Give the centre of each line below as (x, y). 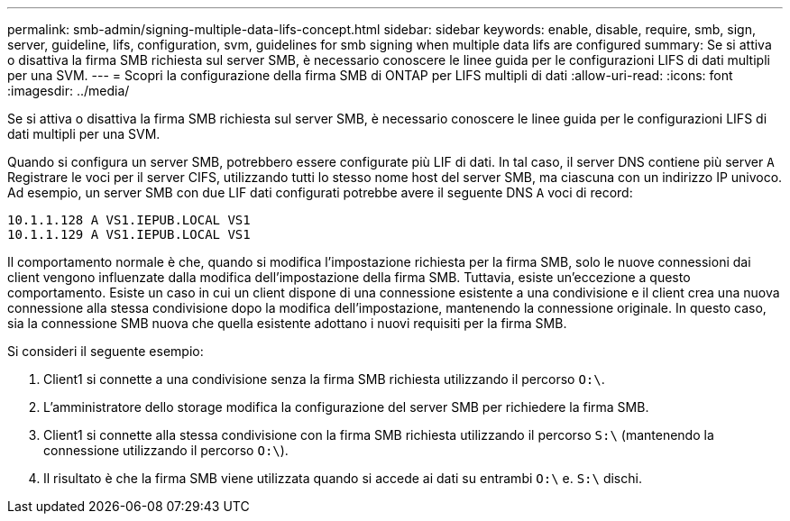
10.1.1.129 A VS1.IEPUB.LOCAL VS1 (129, 234)
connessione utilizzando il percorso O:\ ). (166, 450)
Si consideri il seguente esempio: (106, 351)
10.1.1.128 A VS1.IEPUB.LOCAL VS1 (129, 220)
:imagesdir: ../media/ (69, 91)
